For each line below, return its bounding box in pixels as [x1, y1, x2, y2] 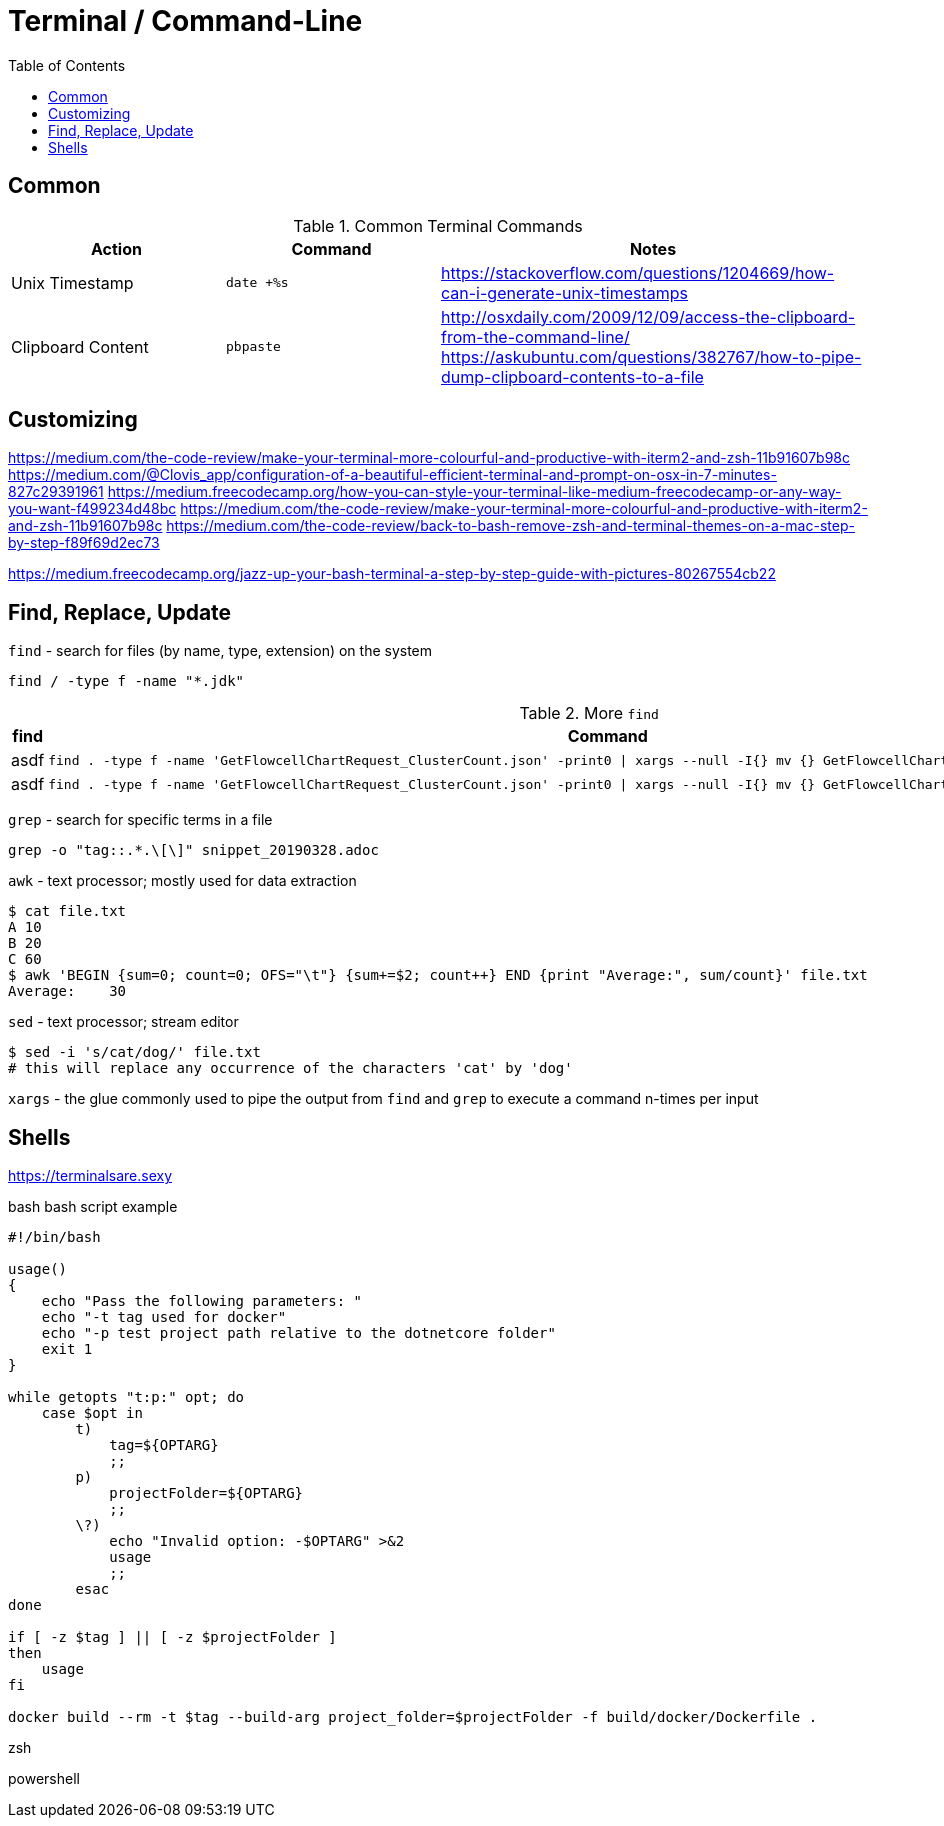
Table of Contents [8, 56, 126, 74]
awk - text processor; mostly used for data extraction [8, 872, 357, 890]
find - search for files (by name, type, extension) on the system [8, 642, 433, 660]
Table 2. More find [519, 703, 659, 724]
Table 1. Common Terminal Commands [293, 215, 583, 236]
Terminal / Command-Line [8, 4, 363, 38]
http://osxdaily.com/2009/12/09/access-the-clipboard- [441, 306, 856, 327]
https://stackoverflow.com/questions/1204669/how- [441, 262, 835, 283]
